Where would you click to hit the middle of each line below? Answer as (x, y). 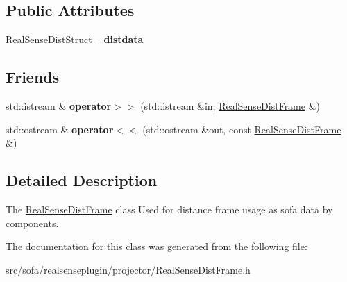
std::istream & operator (59, 106)
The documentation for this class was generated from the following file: (156, 246)
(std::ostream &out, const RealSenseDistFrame (242, 129)
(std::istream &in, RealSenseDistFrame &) (230, 106)
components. (32, 223)
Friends (33, 77)
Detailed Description (82, 180)
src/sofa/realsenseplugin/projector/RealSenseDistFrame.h (128, 269)
